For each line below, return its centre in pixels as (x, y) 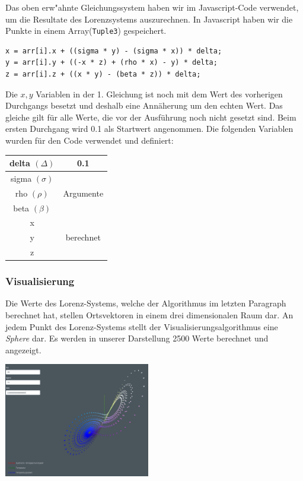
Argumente (83, 193)
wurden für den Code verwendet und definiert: (90, 140)
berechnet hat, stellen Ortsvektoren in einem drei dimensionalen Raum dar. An (149, 315)
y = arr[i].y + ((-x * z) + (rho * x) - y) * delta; (111, 63)
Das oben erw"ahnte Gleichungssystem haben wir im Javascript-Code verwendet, (152, 7)
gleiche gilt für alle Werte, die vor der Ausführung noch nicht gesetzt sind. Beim (151, 117)
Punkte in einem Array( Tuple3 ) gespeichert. (86, 31)
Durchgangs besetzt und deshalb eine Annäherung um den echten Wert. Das (144, 105)
